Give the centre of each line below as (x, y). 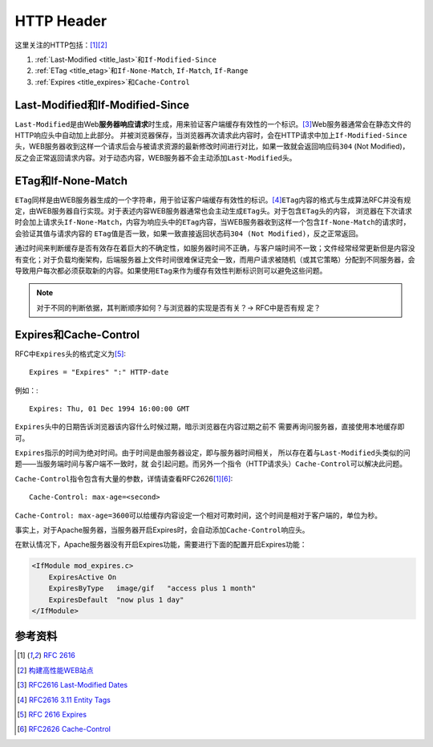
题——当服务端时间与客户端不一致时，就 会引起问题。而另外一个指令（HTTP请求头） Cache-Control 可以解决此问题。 (210, 464)
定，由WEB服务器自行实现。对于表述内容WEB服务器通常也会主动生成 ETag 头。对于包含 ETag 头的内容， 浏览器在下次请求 (214, 211)
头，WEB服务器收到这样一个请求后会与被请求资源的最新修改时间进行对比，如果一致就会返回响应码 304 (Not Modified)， (212, 146)
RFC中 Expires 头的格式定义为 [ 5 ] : (71, 354)
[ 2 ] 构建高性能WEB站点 (55, 670)
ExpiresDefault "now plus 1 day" (116, 599)
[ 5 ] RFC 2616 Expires (52, 715)
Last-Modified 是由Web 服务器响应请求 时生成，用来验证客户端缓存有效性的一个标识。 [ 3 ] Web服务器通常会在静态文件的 (213, 124)
